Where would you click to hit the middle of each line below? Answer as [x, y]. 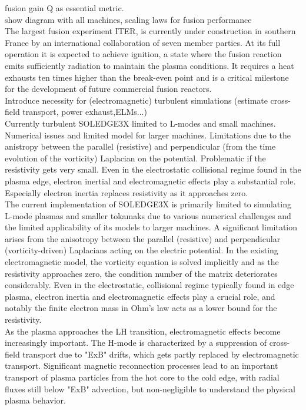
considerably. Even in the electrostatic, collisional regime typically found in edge [149, 285]
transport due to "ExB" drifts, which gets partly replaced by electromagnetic [161, 354]
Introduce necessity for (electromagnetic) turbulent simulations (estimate [136, 100]
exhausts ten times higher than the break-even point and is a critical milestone [147, 77]
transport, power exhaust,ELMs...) [85, 112]
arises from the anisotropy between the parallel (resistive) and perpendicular [143, 238]
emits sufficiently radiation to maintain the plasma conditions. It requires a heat [149, 65]
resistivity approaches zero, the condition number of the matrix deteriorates [141, 273]
